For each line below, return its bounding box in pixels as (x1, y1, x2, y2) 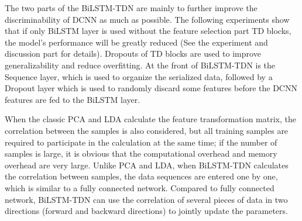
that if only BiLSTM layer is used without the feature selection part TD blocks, (5, 25, 291, 37)
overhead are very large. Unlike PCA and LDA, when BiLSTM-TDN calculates (5, 158, 289, 171)
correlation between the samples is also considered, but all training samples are (5, 124, 289, 136)
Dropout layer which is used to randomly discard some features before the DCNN (5, 82, 297, 94)
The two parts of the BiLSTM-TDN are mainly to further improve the (5, 2, 258, 13)
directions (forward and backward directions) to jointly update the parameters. (5, 205, 288, 217)
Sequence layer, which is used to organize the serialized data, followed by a (5, 70, 273, 82)
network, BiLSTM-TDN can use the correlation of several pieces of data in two (5, 193, 288, 205)
